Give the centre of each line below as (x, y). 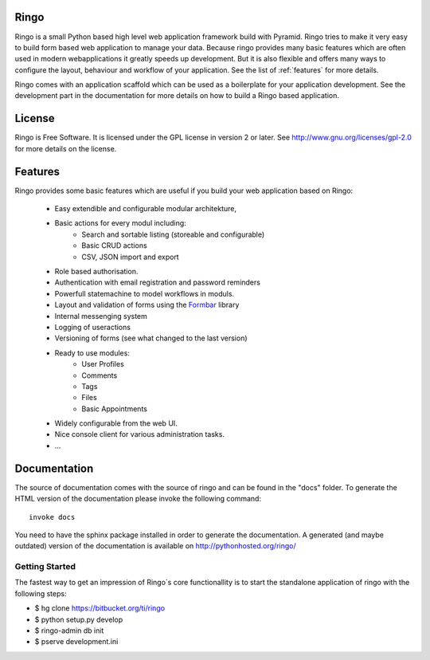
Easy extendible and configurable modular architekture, (145, 209)
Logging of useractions (93, 327)
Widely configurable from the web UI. (116, 423)
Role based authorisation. (96, 272)
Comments (100, 375)
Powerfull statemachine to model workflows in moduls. (145, 293)
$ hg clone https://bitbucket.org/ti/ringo (100, 608)
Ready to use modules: (92, 353)
